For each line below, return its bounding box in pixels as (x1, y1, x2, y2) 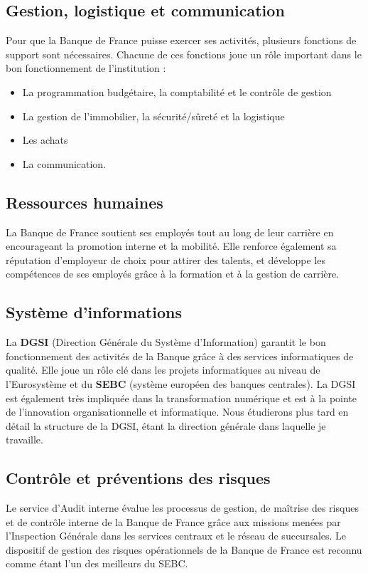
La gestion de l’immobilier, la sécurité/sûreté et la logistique (22, 108, 285, 123)
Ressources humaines (6, 191, 163, 213)
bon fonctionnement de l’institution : (6, 61, 166, 75)
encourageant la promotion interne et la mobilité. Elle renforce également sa (6, 238, 337, 253)
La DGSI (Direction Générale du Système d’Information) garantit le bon (6, 335, 326, 349)
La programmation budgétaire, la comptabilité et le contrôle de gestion (22, 84, 332, 99)
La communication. (22, 156, 107, 171)
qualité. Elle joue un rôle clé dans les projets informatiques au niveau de (6, 362, 320, 377)
